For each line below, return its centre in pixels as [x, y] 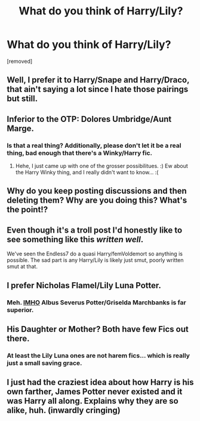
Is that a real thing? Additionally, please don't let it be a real [94, 145]
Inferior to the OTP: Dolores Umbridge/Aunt [89, 119]
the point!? [27, 210]
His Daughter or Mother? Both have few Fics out [98, 329]
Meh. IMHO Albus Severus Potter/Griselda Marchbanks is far [97, 302]
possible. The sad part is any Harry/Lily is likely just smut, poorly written [95, 260]
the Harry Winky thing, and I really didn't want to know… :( [87, 172]
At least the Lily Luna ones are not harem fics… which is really [99, 355]
